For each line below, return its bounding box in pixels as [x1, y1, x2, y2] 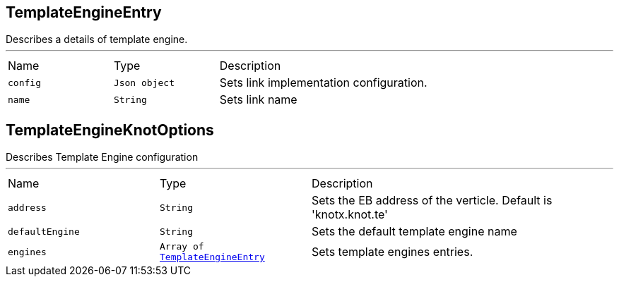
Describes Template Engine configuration [6, 151, 199, 164]
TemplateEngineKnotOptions [6, 121, 214, 139]
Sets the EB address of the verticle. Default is [312, 193, 553, 208]
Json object [113, 77, 175, 88]
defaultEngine [8, 226, 80, 237]
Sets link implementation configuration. [219, 75, 428, 90]
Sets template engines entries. [312, 245, 473, 259]
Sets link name [219, 92, 297, 107]
